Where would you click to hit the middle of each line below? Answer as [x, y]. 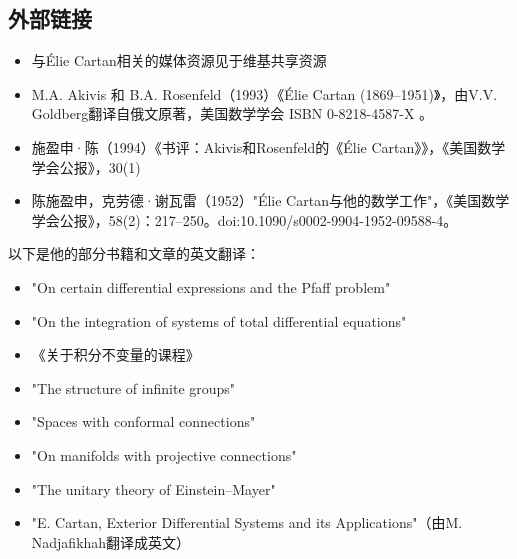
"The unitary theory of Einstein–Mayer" [153, 488]
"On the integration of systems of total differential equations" [219, 320]
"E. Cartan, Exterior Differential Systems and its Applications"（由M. [247, 522]
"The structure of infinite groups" [133, 387]
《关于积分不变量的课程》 [115, 354]
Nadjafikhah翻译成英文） [111, 541]
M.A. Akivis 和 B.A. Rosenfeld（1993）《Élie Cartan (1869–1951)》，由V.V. [264, 93]
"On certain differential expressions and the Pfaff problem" [211, 286]
